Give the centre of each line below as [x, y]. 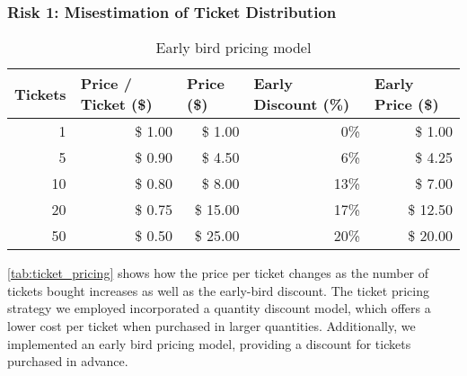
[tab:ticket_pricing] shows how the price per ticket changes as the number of [218, 273]
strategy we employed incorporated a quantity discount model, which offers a [219, 308]
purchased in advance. [68, 361]
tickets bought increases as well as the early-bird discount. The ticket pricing [218, 290]
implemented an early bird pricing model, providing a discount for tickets [209, 343]
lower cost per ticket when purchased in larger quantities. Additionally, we [211, 326]
